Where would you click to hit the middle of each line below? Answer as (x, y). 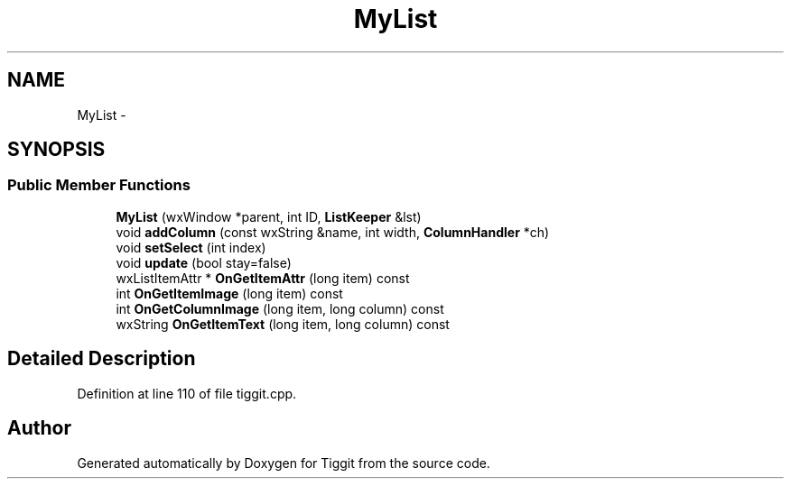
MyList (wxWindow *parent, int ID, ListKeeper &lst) (269, 216)
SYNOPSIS (56, 150)
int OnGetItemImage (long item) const (229, 293)
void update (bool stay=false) (204, 262)
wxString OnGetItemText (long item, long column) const (283, 324)
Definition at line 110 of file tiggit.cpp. (187, 393)
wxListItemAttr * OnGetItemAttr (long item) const (263, 278)
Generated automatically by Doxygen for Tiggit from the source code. (284, 463)
